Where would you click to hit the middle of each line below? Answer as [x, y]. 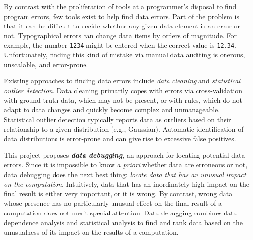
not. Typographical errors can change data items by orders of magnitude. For [120, 35]
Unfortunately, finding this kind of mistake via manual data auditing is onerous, [125, 55]
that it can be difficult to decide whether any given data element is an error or [122, 26]
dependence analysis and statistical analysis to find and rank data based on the [123, 222]
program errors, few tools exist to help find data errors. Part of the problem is [122, 16]
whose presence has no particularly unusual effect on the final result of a [113, 203]
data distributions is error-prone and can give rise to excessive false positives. [120, 138]
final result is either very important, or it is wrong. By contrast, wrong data [118, 193]
